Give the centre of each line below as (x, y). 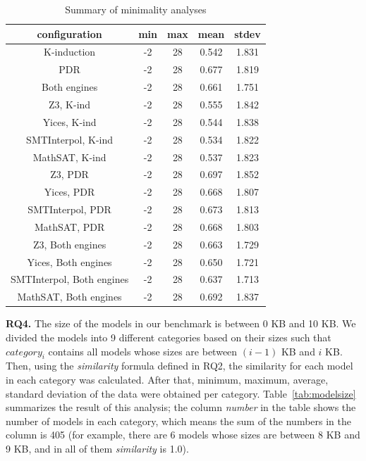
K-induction (70, 52)
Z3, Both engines (69, 244)
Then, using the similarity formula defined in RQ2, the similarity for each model (179, 366)
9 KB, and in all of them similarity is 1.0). (97, 448)
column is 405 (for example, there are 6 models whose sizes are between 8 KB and (183, 435)
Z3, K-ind (70, 104)
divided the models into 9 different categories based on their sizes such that (169, 337)
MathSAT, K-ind (69, 157)
